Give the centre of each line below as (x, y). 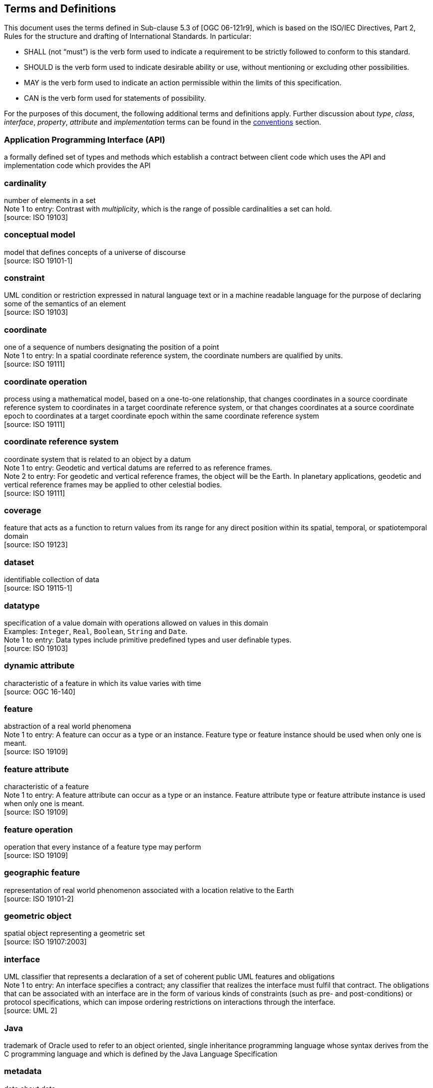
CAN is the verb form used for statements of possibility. (115, 98)
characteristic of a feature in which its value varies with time (103, 683)
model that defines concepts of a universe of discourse (95, 252)
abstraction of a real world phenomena (68, 726)
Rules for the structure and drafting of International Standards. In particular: (128, 36)
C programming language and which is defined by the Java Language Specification (141, 1054)
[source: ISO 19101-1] (38, 260)
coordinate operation (46, 381)
